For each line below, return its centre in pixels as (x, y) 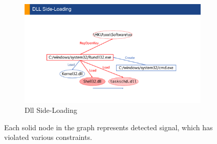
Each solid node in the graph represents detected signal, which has (108, 127)
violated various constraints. (48, 137)
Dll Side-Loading (51, 110)
